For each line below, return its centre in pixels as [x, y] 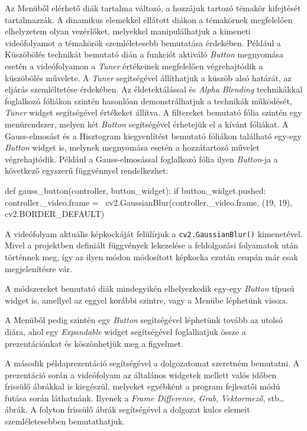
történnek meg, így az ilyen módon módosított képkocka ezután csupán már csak [151, 256]
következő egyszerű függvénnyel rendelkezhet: [87, 170]
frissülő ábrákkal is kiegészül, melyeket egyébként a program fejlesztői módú [143, 386]
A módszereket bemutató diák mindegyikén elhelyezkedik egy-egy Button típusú [150, 288]
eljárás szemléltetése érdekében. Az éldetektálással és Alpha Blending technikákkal [154, 89]
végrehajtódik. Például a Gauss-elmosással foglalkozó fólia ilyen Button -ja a [141, 159]
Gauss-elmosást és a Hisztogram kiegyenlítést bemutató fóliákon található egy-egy [153, 135]
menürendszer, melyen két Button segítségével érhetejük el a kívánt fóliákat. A [147, 124]
